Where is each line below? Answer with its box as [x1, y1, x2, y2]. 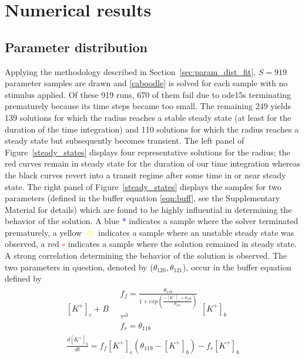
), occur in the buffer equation [182, 260, 291, 273]
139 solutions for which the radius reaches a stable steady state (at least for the [5, 111, 291, 123]
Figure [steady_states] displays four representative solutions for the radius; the [5, 145, 290, 158]
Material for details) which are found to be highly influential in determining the [5, 203, 292, 215]
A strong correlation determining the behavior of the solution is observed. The [5, 249, 287, 262]
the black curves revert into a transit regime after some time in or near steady [5, 168, 286, 181]
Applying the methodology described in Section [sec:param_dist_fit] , [5, 65, 256, 77]
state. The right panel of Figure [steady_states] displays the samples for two [5, 180, 281, 192]
